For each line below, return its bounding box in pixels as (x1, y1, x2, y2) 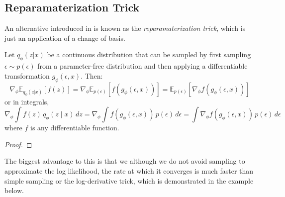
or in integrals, (4, 96, 49, 106)
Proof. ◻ (4, 139, 32, 149)
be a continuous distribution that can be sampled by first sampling (47, 49, 251, 60)
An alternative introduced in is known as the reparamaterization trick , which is (4, 23, 246, 33)
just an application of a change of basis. (4, 32, 125, 43)
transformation (4, 70, 50, 81)
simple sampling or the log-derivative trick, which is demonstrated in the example (4, 175, 254, 186)
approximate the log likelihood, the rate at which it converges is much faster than (4, 165, 254, 176)
